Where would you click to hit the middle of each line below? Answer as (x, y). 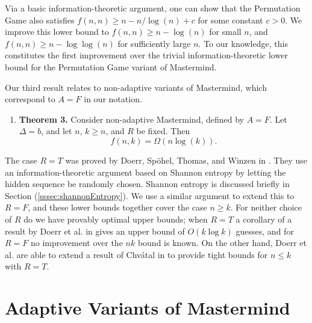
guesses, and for (265, 231)
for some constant (230, 20)
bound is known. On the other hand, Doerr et (222, 243)
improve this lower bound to (57, 32)
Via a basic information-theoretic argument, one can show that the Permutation (153, 8)
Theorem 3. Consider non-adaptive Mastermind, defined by (132, 119)
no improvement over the (76, 243)
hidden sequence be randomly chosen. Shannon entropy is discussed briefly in (147, 184)
